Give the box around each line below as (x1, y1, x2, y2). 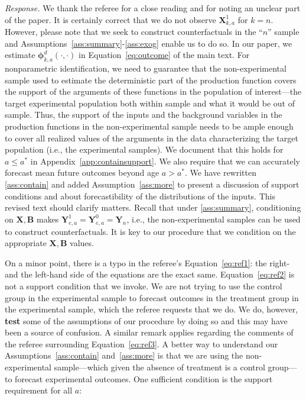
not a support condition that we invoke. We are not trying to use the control (5, 279, 282, 292)
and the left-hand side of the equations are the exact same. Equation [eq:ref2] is (5, 268, 295, 280)
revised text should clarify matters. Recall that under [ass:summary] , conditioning (5, 201, 301, 214)
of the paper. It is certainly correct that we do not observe (5, 13, 216, 25)
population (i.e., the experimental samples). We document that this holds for (5, 143, 284, 156)
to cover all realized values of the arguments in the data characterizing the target (5, 131, 298, 144)
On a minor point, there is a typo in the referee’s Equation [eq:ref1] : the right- (5, 256, 290, 269)
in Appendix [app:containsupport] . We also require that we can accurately (30, 154, 300, 167)
